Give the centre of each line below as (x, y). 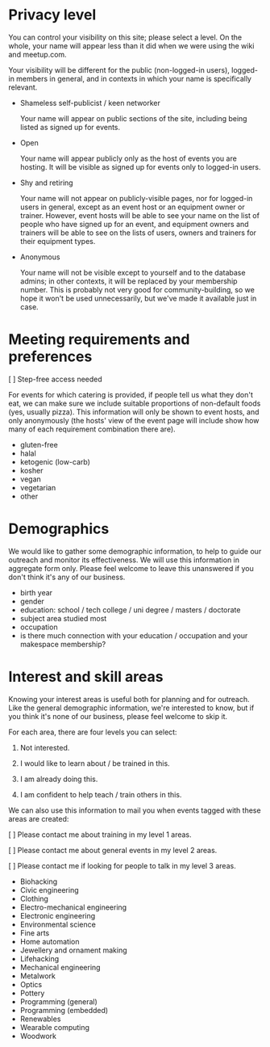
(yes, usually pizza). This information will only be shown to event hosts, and (134, 412)
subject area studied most (63, 618)
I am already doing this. (59, 779)
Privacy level (52, 15)
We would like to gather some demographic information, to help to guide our (135, 551)
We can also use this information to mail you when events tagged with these (135, 810)
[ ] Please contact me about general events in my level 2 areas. (113, 850)
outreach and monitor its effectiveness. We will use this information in (124, 560)
